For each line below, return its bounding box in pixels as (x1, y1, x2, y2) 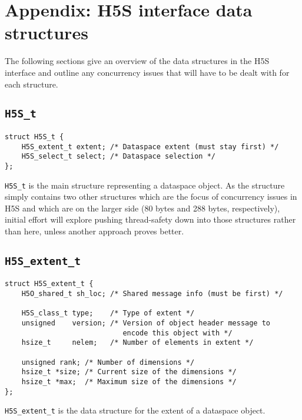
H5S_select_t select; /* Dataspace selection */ (21, 152, 215, 161)
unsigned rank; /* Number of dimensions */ (21, 358, 195, 367)
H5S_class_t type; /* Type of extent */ (21, 309, 195, 318)
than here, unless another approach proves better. (5, 224, 184, 237)
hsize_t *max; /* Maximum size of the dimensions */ (21, 377, 237, 386)
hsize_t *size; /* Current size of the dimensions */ (21, 368, 237, 377)
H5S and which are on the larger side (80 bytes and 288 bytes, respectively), (5, 201, 280, 214)
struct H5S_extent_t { (5, 280, 94, 288)
